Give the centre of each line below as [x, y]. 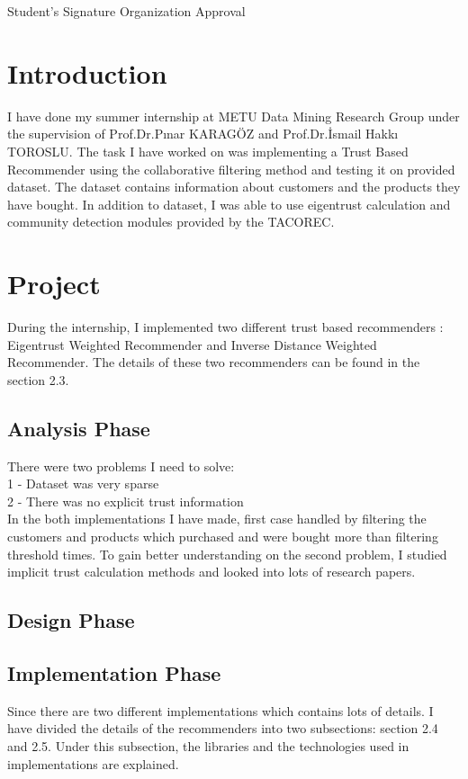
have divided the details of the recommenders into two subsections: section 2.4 [223, 728]
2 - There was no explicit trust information [126, 501]
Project [54, 284]
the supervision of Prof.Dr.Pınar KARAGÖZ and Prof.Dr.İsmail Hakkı [203, 134]
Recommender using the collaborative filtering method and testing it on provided [231, 169]
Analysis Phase [79, 428]
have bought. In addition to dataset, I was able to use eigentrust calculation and [229, 204]
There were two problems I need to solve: [121, 466]
